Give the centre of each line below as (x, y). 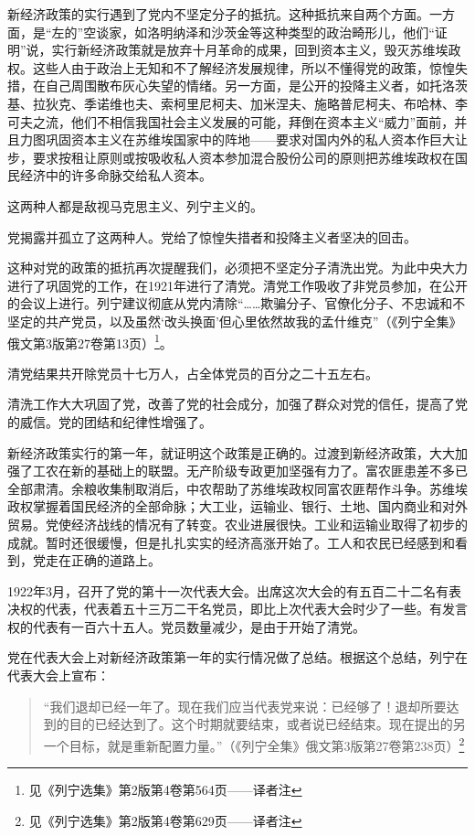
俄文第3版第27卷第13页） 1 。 (90, 341)
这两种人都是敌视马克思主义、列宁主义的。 (135, 205)
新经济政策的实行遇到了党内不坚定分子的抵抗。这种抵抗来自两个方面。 (218, 14)
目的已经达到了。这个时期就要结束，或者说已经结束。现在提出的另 (267, 724)
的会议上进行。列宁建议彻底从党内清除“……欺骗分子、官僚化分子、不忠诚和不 (237, 303)
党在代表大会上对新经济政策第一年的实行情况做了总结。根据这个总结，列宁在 (237, 657)
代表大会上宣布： (58, 675)
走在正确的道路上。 (103, 560)
